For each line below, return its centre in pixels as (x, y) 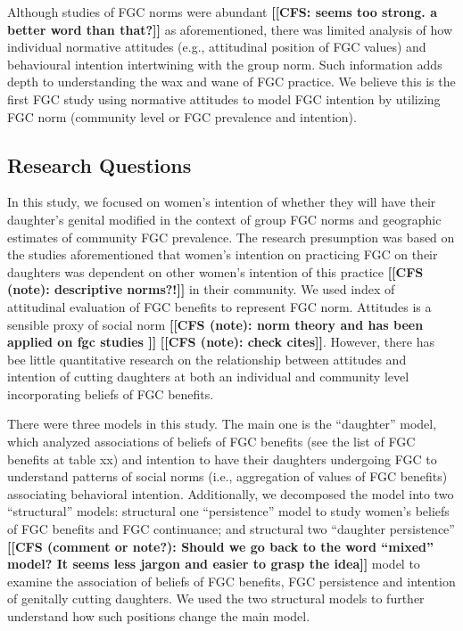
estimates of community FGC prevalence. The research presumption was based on (231, 237)
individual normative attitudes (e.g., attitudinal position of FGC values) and (217, 47)
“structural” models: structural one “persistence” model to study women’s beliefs (228, 511)
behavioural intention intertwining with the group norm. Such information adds (225, 64)
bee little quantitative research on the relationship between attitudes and (207, 359)
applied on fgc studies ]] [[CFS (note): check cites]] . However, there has (221, 342)
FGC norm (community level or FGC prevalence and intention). (182, 116)
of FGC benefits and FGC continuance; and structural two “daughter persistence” (231, 529)
